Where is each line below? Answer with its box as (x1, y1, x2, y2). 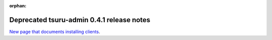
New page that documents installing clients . (9, 29, 100, 35)
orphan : (9, 3, 27, 8)
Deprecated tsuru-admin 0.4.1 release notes (9, 15, 151, 24)
